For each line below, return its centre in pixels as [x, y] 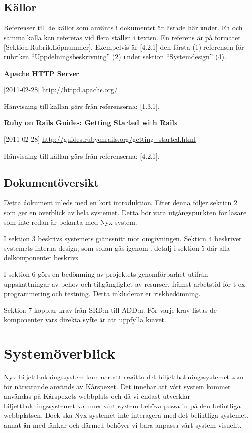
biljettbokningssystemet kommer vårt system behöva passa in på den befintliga [122, 405]
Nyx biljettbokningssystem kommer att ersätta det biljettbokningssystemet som [124, 377]
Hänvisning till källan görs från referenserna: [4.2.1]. [82, 155]
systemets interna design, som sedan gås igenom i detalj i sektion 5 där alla [117, 248]
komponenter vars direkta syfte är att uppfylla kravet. [85, 319]
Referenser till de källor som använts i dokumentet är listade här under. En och [123, 28]
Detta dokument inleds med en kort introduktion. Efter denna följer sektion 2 [121, 203]
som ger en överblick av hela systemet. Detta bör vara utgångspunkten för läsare [125, 212]
